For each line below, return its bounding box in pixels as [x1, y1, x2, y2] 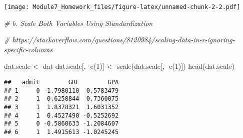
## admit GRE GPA [4, 79, 119, 86]
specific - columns [4, 44, 52, 54]
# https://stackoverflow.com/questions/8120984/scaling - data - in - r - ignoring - [4, 34, 235, 45]
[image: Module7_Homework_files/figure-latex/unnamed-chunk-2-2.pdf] [4, 3, 240, 10]
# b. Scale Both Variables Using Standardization [4, 17, 153, 28]
